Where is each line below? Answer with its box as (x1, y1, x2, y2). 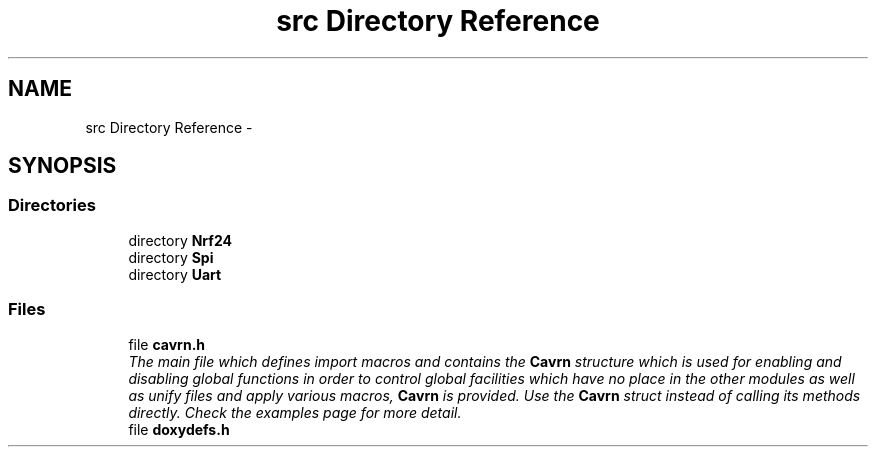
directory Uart (128, 265, 222, 283)
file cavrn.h (128, 335, 206, 353)
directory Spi (128, 248, 214, 266)
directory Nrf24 (128, 231, 232, 249)
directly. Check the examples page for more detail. (128, 403, 462, 421)
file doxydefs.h (128, 420, 230, 438)
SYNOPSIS (8, 153, 117, 179)
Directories (8, 195, 96, 216)
